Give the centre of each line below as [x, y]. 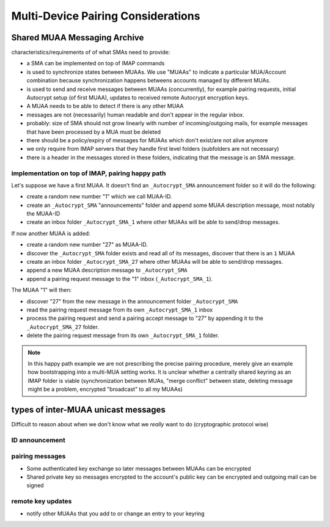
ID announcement [38, 440]
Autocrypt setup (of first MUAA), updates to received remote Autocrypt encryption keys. [138, 98]
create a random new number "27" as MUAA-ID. [87, 245]
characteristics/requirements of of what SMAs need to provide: [91, 53]
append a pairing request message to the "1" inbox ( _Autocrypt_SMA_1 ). [120, 278]
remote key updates [42, 501]
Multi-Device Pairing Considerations [106, 16]
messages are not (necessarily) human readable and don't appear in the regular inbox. [135, 114]
